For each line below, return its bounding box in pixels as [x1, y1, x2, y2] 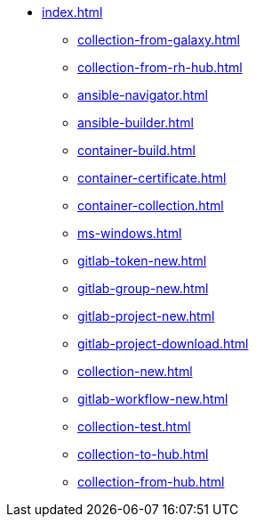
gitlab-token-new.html [77, 253, 207, 268]
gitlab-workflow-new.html [77, 391, 228, 406]
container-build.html [77, 143, 196, 158]
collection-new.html [77, 364, 193, 379]
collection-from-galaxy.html [77, 32, 240, 47]
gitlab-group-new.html [77, 281, 209, 296]
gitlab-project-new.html [77, 308, 215, 323]
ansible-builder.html [77, 115, 194, 130]
